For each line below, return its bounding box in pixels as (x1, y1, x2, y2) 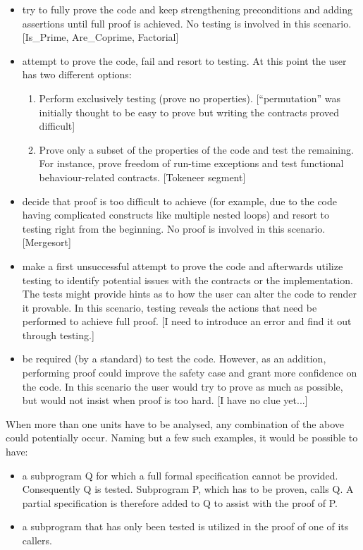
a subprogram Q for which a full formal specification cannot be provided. (22, 468, 338, 482)
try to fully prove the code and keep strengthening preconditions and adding (22, 2, 352, 16)
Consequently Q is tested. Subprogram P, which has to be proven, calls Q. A (22, 482, 354, 496)
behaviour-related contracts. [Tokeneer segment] (39, 169, 246, 184)
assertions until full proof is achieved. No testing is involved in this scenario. (22, 16, 352, 30)
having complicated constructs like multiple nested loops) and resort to (22, 207, 330, 222)
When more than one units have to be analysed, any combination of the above (6, 416, 345, 431)
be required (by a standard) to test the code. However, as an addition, (22, 351, 326, 366)
